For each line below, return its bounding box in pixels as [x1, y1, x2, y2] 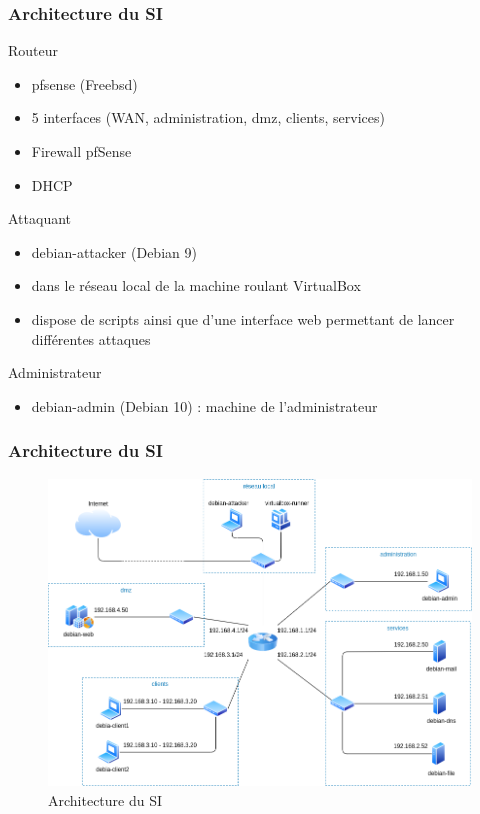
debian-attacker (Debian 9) [31, 241, 197, 262]
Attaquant [8, 208, 72, 229]
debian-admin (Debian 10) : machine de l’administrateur [31, 395, 378, 416]
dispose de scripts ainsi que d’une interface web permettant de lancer [31, 308, 455, 329]
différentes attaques [31, 328, 151, 349]
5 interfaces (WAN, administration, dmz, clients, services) [31, 107, 386, 128]
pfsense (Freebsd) [31, 73, 138, 94]
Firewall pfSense [31, 141, 132, 161]
